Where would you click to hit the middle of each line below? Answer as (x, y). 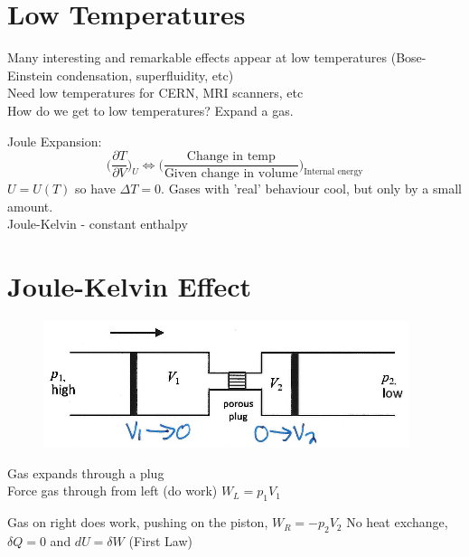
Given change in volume (231, 174)
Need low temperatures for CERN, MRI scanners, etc (155, 93)
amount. (30, 206)
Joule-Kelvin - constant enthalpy (98, 224)
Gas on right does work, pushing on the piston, (138, 522)
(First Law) (160, 540)
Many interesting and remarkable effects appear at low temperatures (197, 57)
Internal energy (333, 172)
